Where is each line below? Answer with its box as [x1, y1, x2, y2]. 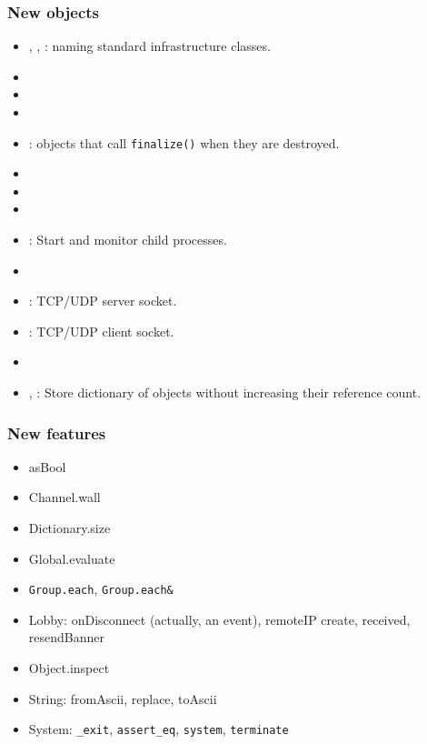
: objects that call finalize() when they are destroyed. [28, 133, 340, 152]
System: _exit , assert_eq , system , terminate [28, 719, 289, 739]
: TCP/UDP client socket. [28, 321, 174, 340]
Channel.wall [28, 488, 101, 507]
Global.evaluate [28, 548, 115, 568]
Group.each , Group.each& [28, 579, 174, 598]
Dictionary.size [28, 518, 111, 537]
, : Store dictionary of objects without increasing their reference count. [28, 383, 422, 401]
